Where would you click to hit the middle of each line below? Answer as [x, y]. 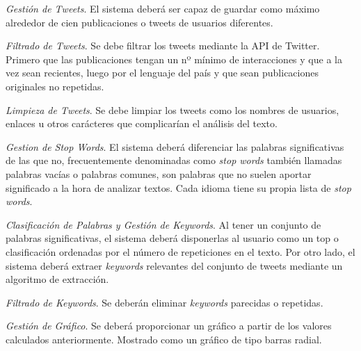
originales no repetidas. [55, 86]
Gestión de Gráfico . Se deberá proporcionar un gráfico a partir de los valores [169, 326]
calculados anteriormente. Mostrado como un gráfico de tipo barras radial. [164, 339]
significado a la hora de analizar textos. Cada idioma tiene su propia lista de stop [178, 187]
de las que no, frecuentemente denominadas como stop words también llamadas [174, 160]
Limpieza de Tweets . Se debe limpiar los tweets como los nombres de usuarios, [173, 109]
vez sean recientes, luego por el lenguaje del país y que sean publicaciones [162, 73]
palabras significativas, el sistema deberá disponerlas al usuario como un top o [172, 238]
